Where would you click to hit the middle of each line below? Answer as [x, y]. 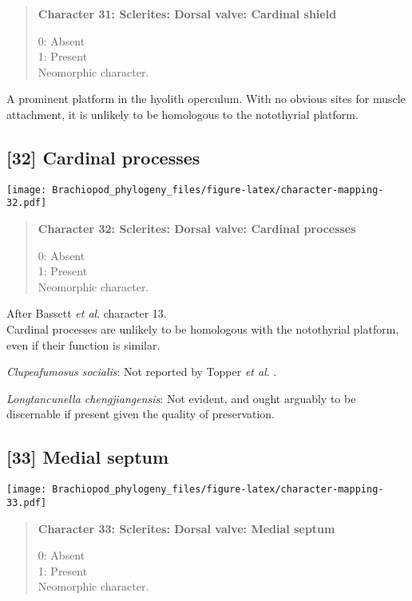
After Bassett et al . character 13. [87, 313]
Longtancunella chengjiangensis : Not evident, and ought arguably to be [181, 398]
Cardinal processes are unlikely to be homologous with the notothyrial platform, [203, 329]
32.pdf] [27, 203]
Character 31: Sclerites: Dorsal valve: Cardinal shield [187, 14]
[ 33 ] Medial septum [88, 457]
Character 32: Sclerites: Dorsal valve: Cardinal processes [197, 229]
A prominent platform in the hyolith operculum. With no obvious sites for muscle [206, 99]
